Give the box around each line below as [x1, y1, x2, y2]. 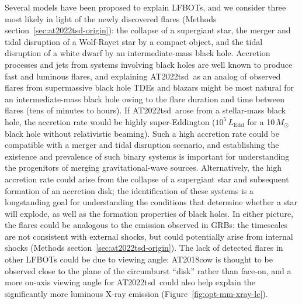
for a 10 [247, 115, 275, 127]
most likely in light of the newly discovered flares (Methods [5, 12, 217, 25]
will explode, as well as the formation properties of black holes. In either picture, [5, 207, 294, 219]
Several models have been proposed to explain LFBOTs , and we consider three [5, 1, 286, 13]
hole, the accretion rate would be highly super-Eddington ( [5, 115, 216, 127]
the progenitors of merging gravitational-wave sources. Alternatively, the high [5, 161, 282, 174]
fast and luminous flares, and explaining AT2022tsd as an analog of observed [5, 70, 281, 82]
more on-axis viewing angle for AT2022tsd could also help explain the [5, 276, 255, 288]
